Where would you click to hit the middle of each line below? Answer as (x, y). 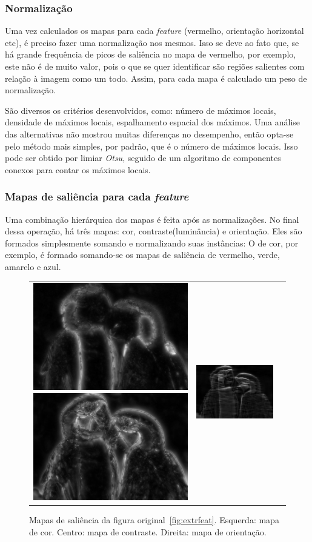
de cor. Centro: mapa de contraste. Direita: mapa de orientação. (148, 531)
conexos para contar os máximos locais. (78, 169)
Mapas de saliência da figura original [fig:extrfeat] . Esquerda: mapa (154, 520)
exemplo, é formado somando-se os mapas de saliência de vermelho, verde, (142, 255)
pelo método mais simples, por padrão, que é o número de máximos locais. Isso (151, 146)
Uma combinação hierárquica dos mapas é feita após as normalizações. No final (152, 219)
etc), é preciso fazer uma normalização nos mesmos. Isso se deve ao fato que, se (152, 42)
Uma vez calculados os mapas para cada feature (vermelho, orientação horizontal (154, 31)
